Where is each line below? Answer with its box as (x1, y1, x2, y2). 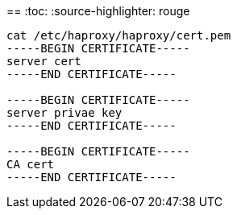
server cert (6, 55, 81, 68)
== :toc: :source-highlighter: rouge (6, 4, 190, 18)
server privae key (6, 106, 123, 119)
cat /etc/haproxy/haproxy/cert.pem (6, 29, 231, 42)
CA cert (6, 158, 55, 171)
